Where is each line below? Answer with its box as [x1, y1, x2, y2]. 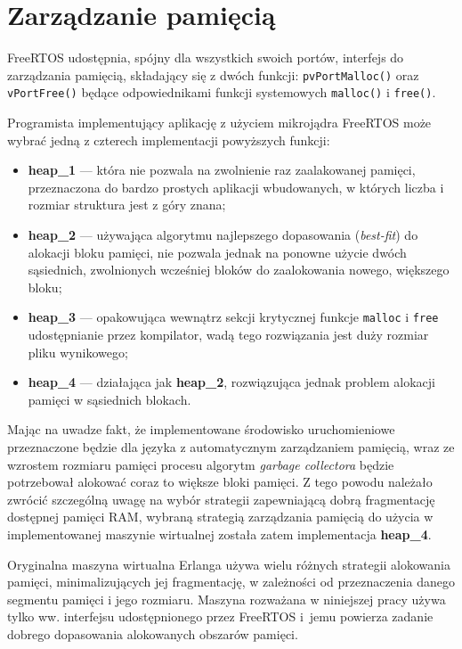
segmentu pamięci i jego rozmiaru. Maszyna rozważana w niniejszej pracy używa [7, 589, 446, 608]
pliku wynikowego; [28, 342, 128, 361]
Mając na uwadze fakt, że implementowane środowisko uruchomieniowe [7, 420, 395, 439]
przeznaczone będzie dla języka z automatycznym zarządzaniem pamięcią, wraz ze [7, 438, 455, 456]
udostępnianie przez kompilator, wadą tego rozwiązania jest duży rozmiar [28, 325, 429, 344]
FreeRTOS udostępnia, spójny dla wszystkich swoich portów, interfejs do [7, 48, 404, 67]
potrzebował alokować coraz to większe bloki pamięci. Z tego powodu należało [7, 472, 433, 491]
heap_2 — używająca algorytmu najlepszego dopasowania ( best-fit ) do [28, 226, 418, 243]
